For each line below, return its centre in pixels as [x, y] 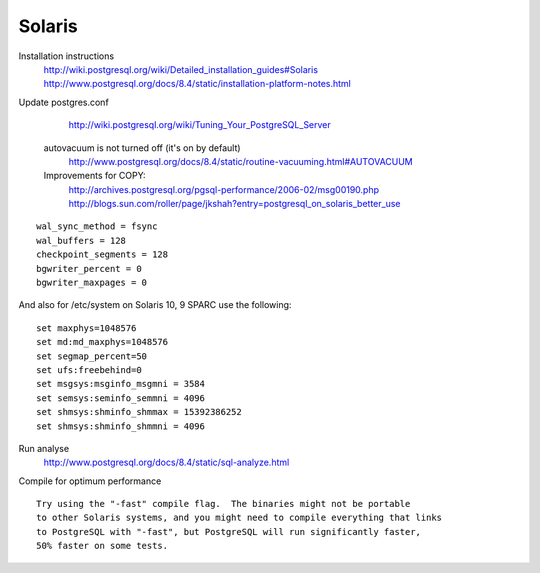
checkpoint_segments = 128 [102, 254]
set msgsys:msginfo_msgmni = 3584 [120, 384]
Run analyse [44, 448]
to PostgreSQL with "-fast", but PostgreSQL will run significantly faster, [229, 531]
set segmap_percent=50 [92, 356]
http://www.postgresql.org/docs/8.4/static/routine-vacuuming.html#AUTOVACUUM [241, 161]
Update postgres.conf [63, 102]
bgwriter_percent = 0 [89, 268]
